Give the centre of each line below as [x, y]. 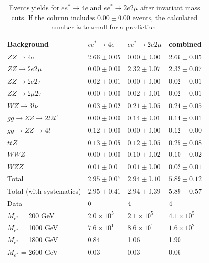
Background [28, 44]
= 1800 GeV [39, 240]
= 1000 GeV [39, 227]
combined [185, 44]
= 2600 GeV [39, 252]
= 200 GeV [38, 215]
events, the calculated [165, 17]
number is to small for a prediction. [104, 27]
